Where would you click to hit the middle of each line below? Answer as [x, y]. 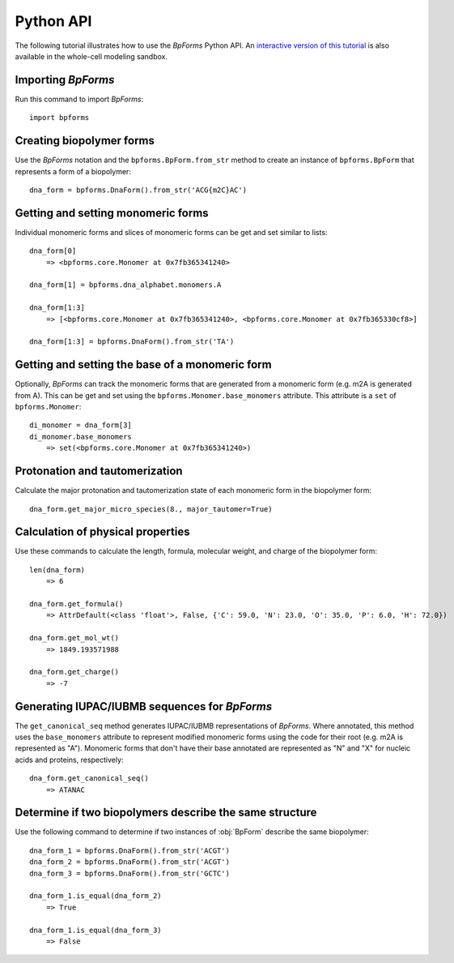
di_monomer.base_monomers [81, 437]
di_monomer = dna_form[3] [81, 425]
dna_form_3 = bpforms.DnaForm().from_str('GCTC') [130, 873]
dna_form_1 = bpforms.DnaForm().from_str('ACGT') [130, 850]
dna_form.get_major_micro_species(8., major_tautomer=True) [151, 509]
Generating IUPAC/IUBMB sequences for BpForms [144, 706]
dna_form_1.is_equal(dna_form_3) [95, 930]
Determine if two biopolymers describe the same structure [166, 813]
